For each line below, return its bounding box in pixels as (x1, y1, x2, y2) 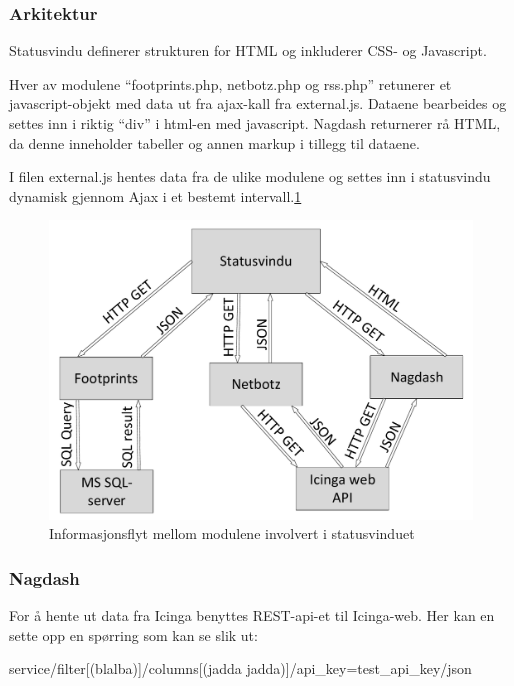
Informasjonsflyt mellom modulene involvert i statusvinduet (49, 523, 415, 544)
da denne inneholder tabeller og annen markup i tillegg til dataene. (9, 132, 420, 153)
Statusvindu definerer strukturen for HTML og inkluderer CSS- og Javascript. (9, 40, 487, 61)
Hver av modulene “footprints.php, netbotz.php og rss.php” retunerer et (9, 73, 452, 94)
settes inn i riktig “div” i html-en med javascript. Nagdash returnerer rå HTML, (9, 113, 501, 133)
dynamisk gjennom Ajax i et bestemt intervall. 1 (9, 185, 302, 206)
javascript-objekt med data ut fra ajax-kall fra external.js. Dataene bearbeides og (9, 93, 507, 114)
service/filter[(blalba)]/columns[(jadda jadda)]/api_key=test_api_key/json (9, 658, 472, 679)
